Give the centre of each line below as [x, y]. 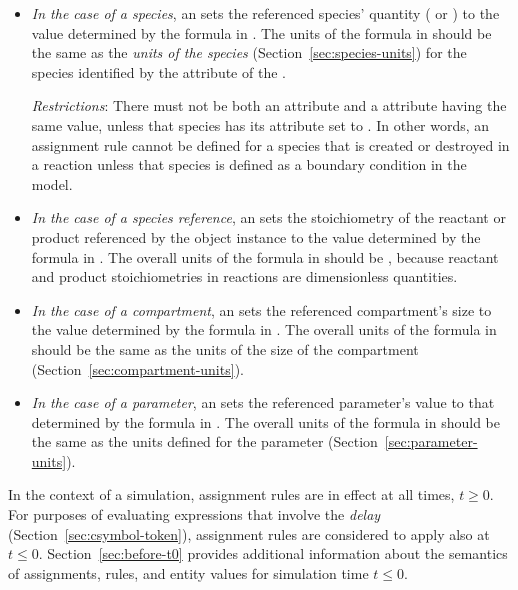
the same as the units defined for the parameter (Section [204, 441]
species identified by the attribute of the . [158, 71]
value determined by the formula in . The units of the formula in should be [261, 32]
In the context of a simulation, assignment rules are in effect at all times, [231, 494]
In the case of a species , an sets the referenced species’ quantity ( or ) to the [265, 13]
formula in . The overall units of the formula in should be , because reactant [265, 256]
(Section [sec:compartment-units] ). [137, 368]
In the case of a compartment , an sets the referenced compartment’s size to [261, 309]
